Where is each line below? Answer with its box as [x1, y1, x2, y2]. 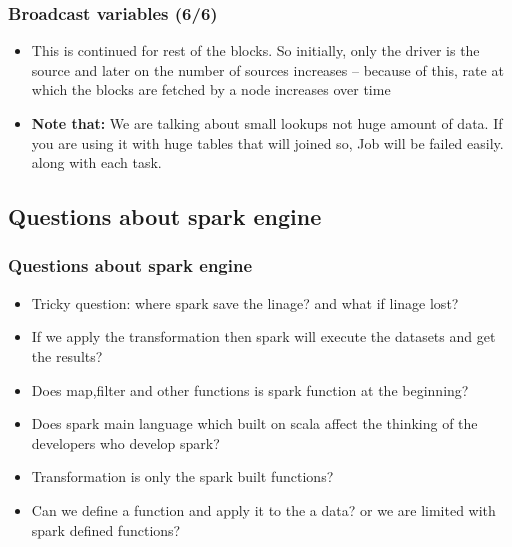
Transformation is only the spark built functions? [31, 466, 334, 487]
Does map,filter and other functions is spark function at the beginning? [31, 379, 469, 400]
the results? [31, 345, 103, 366]
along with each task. [31, 152, 162, 173]
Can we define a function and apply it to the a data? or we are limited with [31, 499, 496, 520]
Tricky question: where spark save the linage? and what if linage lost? [31, 292, 459, 313]
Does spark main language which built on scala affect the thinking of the [31, 413, 478, 434]
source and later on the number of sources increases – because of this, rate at [31, 59, 504, 80]
